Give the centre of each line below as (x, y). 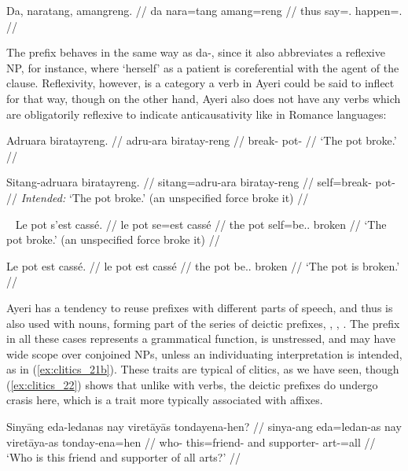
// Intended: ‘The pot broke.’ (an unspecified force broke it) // (158, 197)
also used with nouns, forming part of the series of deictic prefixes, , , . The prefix (203, 323)
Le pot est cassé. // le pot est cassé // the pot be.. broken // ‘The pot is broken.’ (203, 265)
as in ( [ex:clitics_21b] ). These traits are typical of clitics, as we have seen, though (203, 369)
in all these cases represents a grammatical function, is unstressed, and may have (201, 339)
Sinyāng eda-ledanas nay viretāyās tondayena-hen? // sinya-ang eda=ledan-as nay (204, 427)
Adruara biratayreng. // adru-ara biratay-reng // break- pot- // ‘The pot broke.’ (202, 140)
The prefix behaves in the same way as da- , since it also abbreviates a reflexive (196, 52)
